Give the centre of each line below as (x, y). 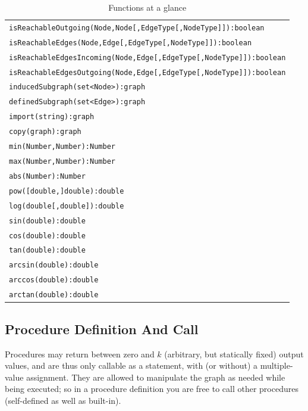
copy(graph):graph (45, 132)
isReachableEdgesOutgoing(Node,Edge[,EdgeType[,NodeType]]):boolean (147, 72)
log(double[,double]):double (67, 206)
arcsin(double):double (54, 265)
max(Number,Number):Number (62, 161)
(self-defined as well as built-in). (63, 400)
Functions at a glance (147, 7)
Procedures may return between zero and (80, 354)
